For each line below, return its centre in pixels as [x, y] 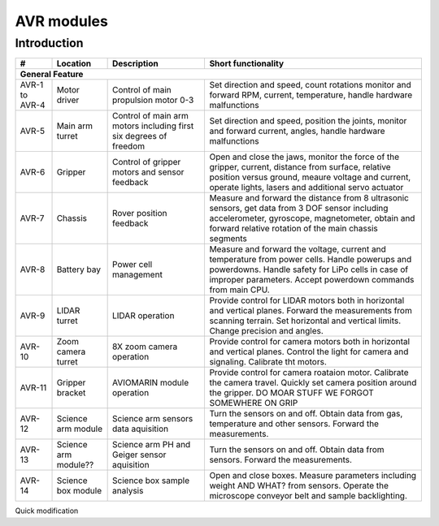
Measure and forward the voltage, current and [298, 249]
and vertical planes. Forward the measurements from [311, 311]
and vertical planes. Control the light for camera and [309, 351]
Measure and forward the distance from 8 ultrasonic [309, 198]
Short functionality [247, 63]
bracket [71, 393]
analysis [128, 491]
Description [135, 63]
